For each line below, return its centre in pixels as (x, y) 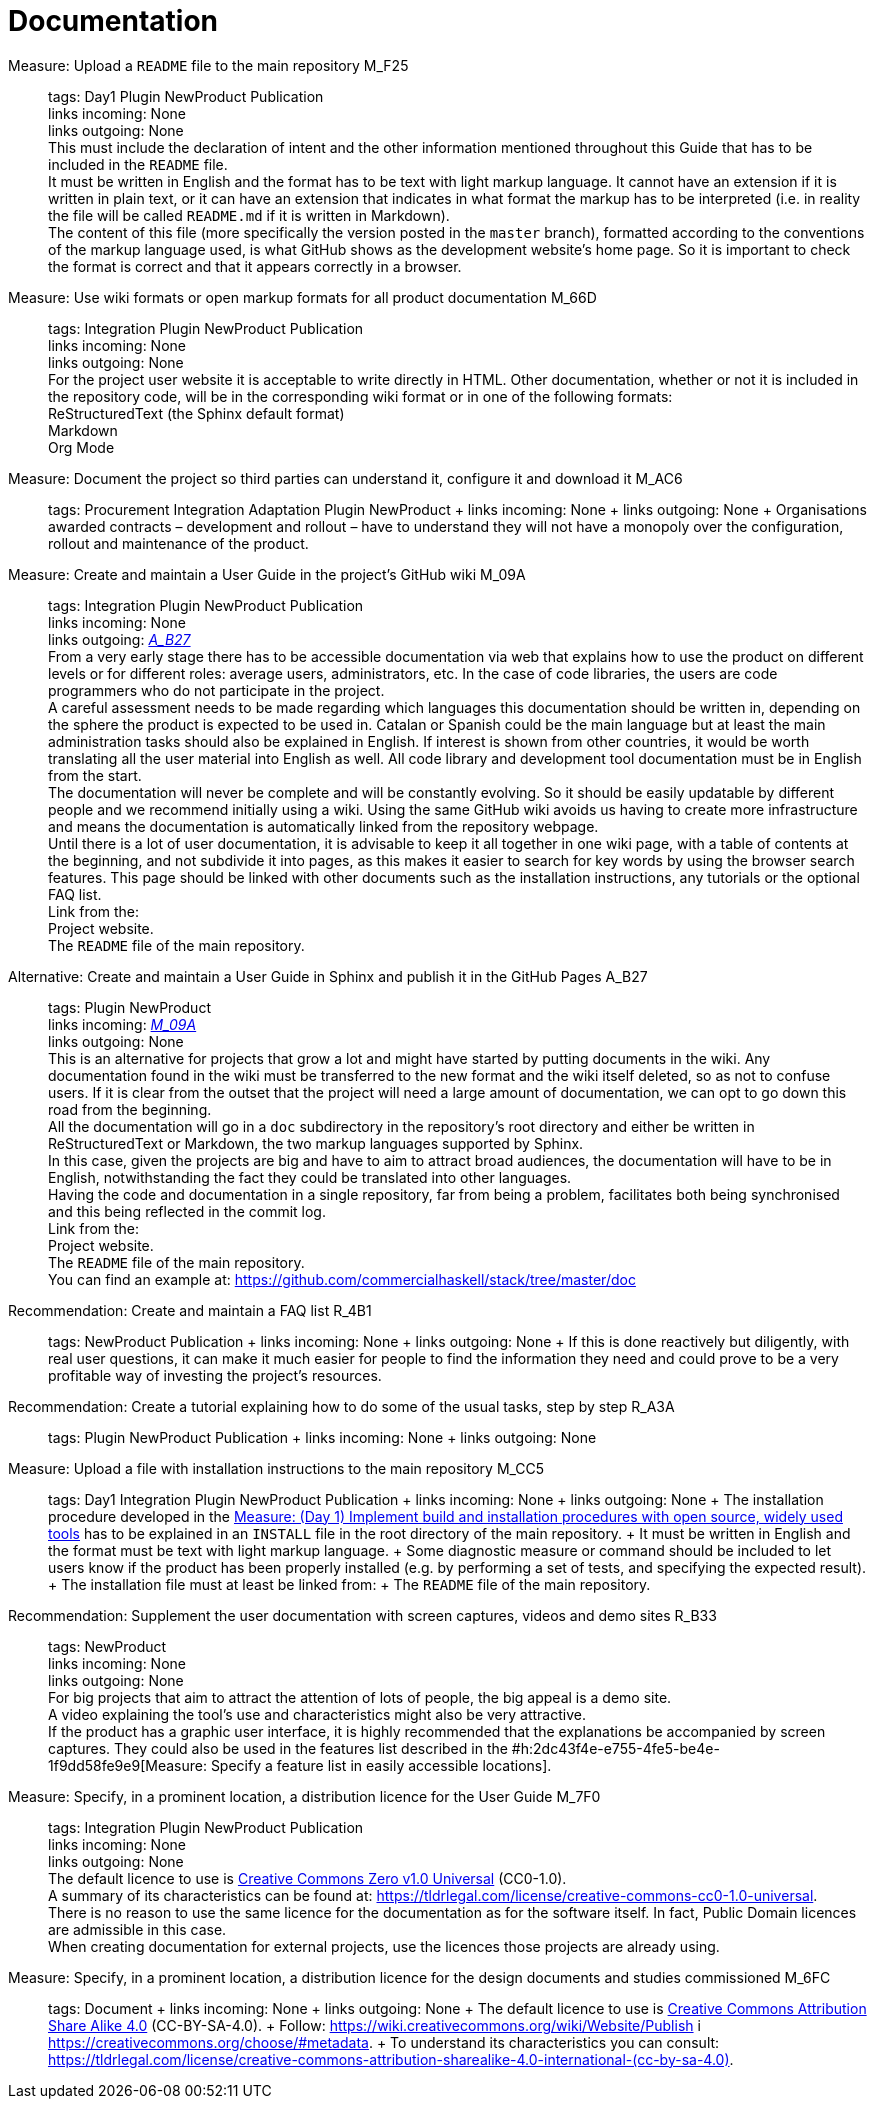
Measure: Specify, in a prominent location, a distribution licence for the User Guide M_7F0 (304, 1796)
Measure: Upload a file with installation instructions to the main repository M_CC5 (276, 1468)
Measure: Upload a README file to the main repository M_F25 (208, 65)
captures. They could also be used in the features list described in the (278, 1748)
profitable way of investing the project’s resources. (215, 1375)
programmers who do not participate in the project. (216, 690)
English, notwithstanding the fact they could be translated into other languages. (310, 1177)
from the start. (95, 775)
